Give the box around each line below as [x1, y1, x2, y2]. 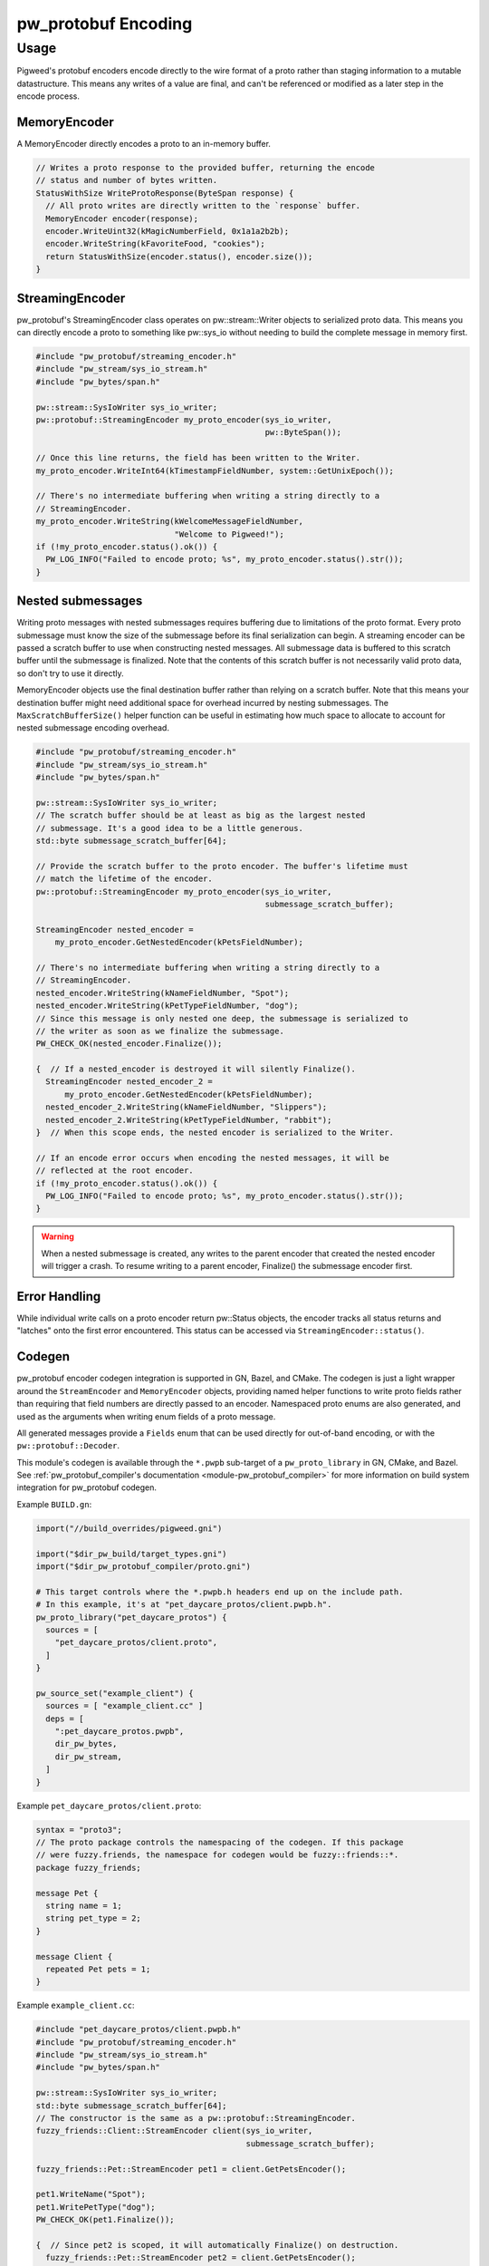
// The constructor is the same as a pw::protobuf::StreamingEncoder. [35, 2113, 357, 2124]
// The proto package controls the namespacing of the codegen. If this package [35, 1837, 404, 1848]
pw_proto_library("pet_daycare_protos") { [35, 1612, 227, 1622]
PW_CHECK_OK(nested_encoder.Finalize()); [35, 1039, 223, 1049]
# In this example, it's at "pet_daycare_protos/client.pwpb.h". [35, 1600, 332, 1610]
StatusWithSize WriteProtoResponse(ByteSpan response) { [35, 188, 294, 199]
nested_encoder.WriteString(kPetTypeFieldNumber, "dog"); [35, 1001, 299, 1011]
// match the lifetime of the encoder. [35, 874, 213, 884]
